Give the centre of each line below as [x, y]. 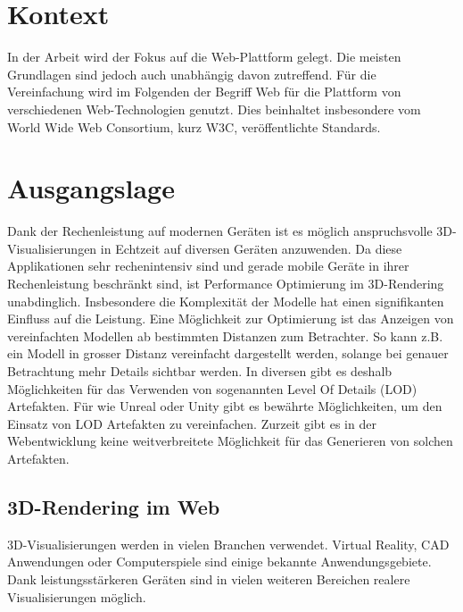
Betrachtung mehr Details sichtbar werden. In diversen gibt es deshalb [200, 370]
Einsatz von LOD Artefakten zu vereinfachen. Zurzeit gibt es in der [192, 423]
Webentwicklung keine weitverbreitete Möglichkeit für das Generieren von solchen [230, 441]
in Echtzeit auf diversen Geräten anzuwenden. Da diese [251, 248]
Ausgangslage [91, 188]
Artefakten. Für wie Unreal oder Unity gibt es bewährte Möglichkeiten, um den [225, 406]
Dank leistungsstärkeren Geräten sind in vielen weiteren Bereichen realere [209, 578]
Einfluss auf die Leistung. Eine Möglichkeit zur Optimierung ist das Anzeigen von [231, 319]
